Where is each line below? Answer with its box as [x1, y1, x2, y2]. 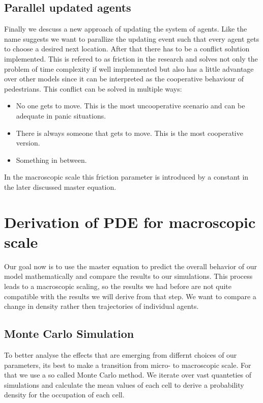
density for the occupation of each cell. [4, 389, 125, 400]
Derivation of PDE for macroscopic [4, 211, 256, 232]
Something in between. [16, 154, 87, 165]
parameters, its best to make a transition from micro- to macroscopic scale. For [4, 359, 251, 370]
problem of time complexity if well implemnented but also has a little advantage [4, 63, 254, 74]
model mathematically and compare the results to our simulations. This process [4, 271, 253, 281]
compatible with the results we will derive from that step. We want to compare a [4, 291, 256, 301]
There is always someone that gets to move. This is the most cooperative [16, 127, 243, 138]
